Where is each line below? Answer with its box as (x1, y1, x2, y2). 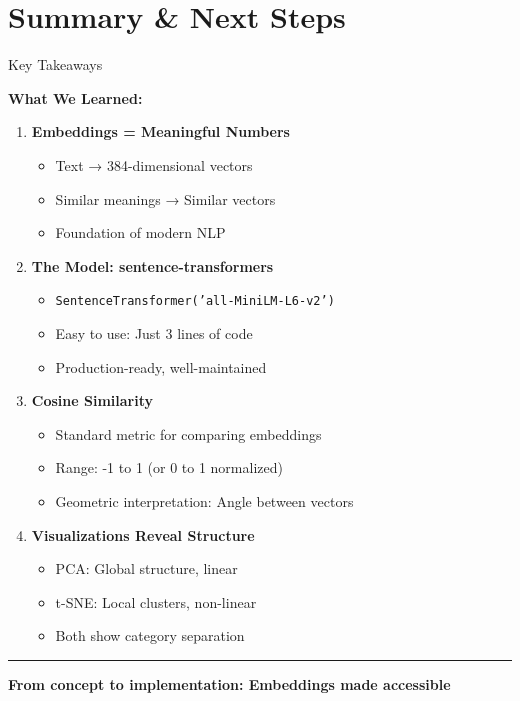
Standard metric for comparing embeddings (55, 423, 322, 444)
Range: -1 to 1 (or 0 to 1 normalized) (55, 457, 283, 478)
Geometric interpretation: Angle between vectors (55, 490, 354, 511)
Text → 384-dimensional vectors (55, 154, 253, 175)
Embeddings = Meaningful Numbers (31, 121, 290, 142)
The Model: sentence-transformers (31, 255, 274, 276)
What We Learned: (8, 87, 143, 108)
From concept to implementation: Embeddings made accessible (8, 673, 451, 694)
